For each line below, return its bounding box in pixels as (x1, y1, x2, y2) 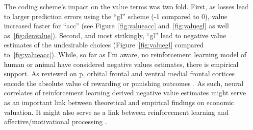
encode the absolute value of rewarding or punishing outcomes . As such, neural (4, 78, 244, 88)
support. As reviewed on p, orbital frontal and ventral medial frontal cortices (4, 68, 235, 79)
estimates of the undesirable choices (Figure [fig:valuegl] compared (4, 40, 204, 50)
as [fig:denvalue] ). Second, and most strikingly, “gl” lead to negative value (4, 30, 226, 40)
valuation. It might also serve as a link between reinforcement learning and (4, 107, 229, 117)
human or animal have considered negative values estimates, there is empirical (4, 59, 239, 69)
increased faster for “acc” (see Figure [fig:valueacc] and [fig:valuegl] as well (4, 21, 229, 31)
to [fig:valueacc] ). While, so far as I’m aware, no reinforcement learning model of (4, 49, 247, 59)
